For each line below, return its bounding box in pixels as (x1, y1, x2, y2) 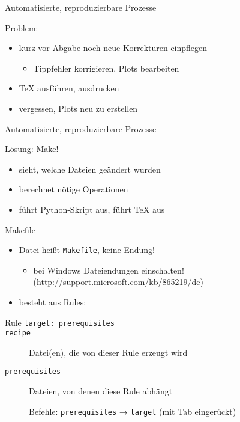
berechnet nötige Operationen (19, 183, 128, 195)
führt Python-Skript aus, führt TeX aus (19, 203, 165, 215)
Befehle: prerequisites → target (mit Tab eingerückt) (29, 405, 236, 417)
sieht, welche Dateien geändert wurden (19, 162, 161, 175)
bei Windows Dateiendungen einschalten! (33, 263, 184, 276)
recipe (5, 329, 31, 338)
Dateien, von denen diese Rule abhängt (29, 385, 173, 397)
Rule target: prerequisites (5, 316, 115, 328)
